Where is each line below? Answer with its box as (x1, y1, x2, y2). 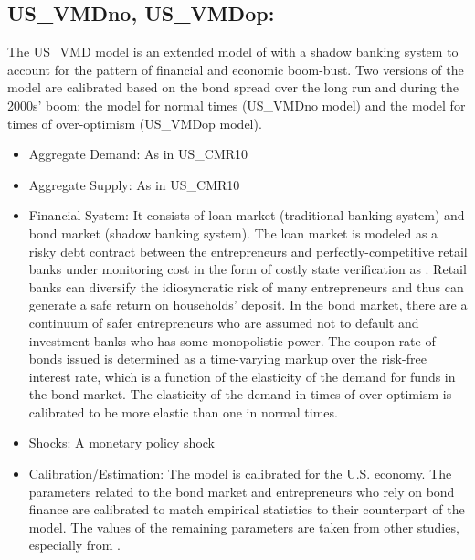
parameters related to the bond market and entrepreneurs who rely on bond (28, 481, 455, 501)
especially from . (28, 535, 121, 555)
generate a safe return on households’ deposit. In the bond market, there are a (28, 295, 468, 314)
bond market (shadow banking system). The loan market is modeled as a (28, 223, 438, 242)
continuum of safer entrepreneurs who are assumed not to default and (28, 312, 419, 332)
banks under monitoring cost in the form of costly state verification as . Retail (28, 259, 467, 279)
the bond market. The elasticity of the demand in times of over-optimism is (28, 385, 452, 404)
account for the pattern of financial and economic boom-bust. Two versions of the (7, 59, 464, 79)
